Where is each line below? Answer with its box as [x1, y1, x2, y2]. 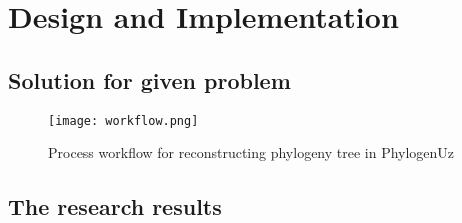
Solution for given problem [8, 64, 291, 95]
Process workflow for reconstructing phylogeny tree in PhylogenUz [48, 142, 455, 163]
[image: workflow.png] [48, 113, 199, 128]
